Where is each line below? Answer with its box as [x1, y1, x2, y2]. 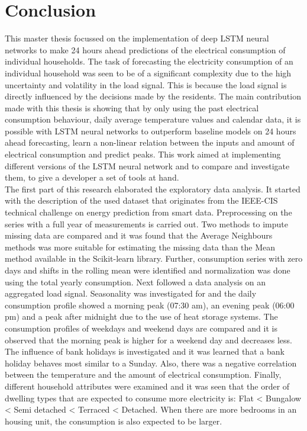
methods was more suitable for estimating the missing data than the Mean [5, 240, 276, 253]
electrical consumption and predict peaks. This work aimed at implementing [5, 148, 281, 160]
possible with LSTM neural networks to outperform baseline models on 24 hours [5, 124, 296, 137]
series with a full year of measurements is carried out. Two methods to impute [5, 217, 288, 230]
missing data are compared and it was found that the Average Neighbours [5, 229, 273, 242]
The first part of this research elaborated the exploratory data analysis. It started [5, 182, 300, 195]
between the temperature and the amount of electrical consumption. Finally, [5, 368, 282, 381]
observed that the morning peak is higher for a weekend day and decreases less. [5, 333, 292, 346]
